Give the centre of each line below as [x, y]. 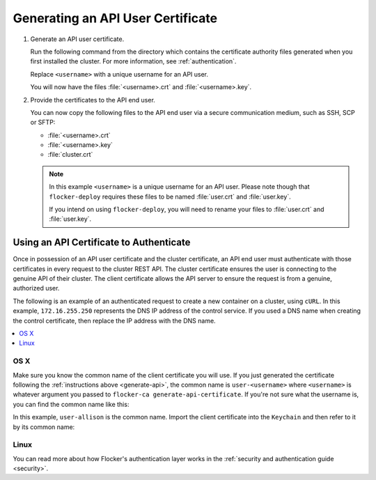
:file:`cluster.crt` [70, 155]
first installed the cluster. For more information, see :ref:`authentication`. [133, 61]
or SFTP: [43, 123]
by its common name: [44, 427]
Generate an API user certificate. [77, 39]
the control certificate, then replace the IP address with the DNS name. [114, 320]
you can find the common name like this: [71, 404]
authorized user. [36, 288]
